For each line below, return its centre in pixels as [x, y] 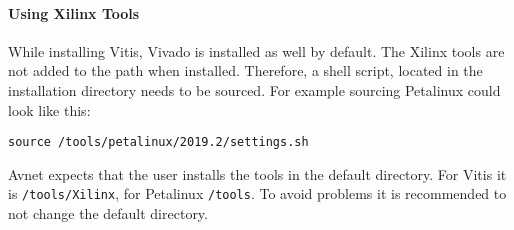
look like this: [49, 109]
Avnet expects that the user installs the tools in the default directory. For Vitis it [257, 173]
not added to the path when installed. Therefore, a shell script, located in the [245, 70]
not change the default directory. [108, 213]
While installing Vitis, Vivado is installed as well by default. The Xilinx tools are [256, 50]
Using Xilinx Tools [74, 12]
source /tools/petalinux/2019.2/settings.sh [158, 142]
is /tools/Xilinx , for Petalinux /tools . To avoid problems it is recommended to [257, 193]
